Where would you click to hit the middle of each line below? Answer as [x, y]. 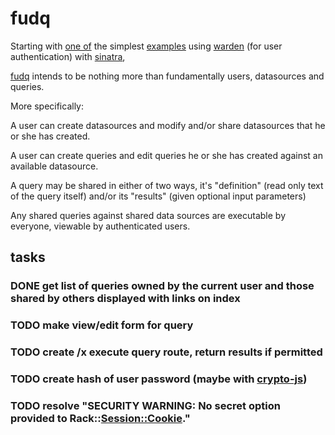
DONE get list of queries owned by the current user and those [162, 286]
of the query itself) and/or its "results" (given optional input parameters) [158, 196]
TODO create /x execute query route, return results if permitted [166, 352]
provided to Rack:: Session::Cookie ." [100, 418]
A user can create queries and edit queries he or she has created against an [167, 155]
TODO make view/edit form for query [102, 325]
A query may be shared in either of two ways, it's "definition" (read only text [167, 185]
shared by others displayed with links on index [125, 299]
